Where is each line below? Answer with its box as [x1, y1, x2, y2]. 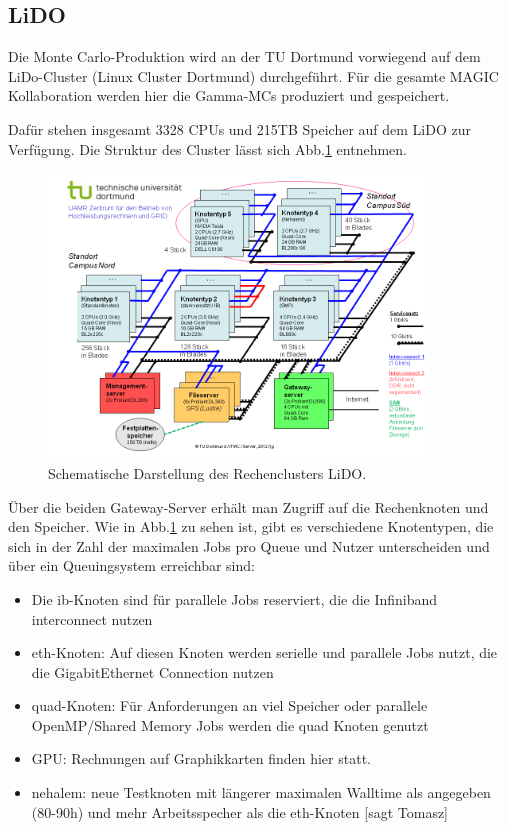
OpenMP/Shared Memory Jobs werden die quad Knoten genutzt [31, 714, 429, 735]
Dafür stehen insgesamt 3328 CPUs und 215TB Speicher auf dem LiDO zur [8, 118, 471, 139]
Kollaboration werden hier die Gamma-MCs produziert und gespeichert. [8, 85, 450, 106]
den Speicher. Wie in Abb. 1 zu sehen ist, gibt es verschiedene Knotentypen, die [8, 516, 494, 537]
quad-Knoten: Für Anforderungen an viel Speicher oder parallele [31, 695, 428, 716]
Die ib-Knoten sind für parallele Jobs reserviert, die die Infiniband [31, 588, 438, 609]
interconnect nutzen [31, 608, 153, 629]
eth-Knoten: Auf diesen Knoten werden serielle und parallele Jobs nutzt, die [31, 642, 498, 663]
